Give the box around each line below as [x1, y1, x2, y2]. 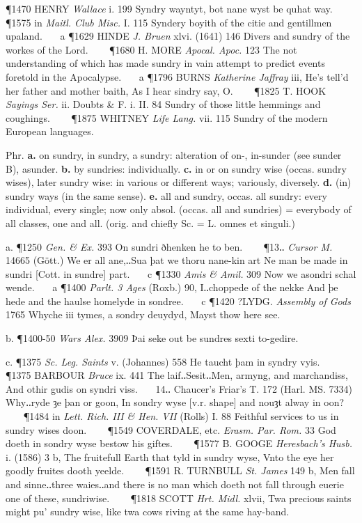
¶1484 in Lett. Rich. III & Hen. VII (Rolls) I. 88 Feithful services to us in [23, 409, 339, 423]
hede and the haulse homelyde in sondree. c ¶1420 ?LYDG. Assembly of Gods [6, 293, 351, 308]
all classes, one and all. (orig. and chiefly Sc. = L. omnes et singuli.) [6, 215, 295, 230]
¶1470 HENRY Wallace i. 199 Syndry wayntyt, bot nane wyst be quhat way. [6, 1, 333, 15]
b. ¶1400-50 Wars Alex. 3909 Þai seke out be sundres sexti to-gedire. [6, 331, 299, 345]
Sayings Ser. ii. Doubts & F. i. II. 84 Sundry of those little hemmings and [6, 97, 321, 111]
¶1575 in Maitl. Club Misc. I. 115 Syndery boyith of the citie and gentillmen [6, 15, 332, 29]
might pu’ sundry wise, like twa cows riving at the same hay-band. [6, 504, 290, 519]
